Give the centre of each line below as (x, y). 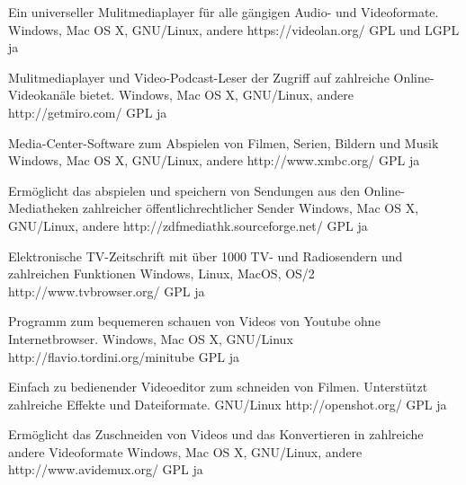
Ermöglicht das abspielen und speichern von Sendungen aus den (184, 190)
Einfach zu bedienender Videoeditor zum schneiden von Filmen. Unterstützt (218, 387)
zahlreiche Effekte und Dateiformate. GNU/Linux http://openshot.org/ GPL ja (228, 404)
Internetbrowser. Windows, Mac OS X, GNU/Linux (151, 338)
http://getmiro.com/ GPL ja (88, 112)
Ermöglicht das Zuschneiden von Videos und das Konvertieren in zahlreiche (216, 434)
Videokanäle (42, 95)
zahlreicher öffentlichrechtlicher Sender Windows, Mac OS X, (251, 208)
